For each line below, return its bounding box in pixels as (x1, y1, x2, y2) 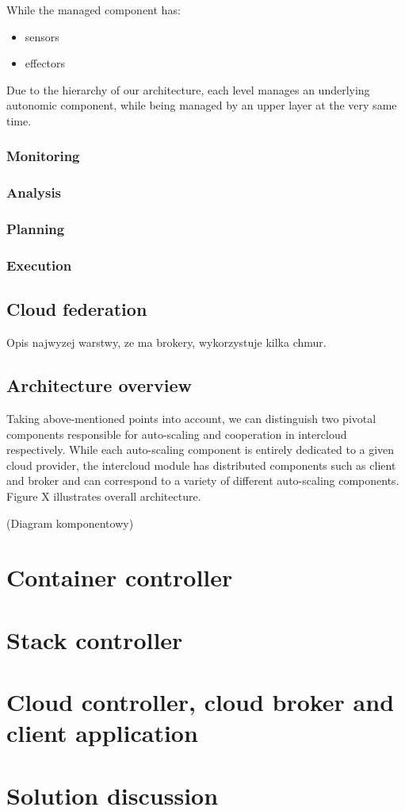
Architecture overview (6, 373, 192, 398)
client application (6, 717, 198, 749)
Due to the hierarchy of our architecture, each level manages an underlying (6, 81, 370, 98)
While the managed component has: (6, 2, 181, 17)
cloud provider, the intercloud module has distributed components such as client (6, 456, 396, 473)
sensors (25, 28, 59, 44)
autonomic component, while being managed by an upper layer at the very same (6, 97, 397, 113)
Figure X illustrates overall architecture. (6, 487, 201, 504)
